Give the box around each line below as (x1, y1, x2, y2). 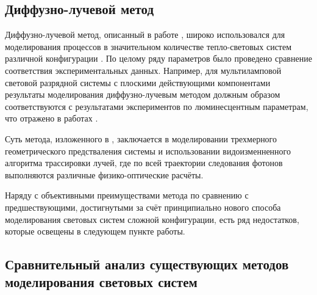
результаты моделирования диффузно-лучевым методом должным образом (5, 88, 280, 101)
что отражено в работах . (5, 112, 98, 125)
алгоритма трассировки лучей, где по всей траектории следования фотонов (5, 156, 283, 169)
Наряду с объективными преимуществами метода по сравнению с (5, 189, 249, 202)
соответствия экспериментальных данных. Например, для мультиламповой (5, 64, 282, 76)
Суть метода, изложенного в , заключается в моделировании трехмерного (5, 132, 277, 145)
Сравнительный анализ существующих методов (5, 255, 289, 274)
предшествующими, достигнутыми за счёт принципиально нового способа (5, 200, 281, 213)
